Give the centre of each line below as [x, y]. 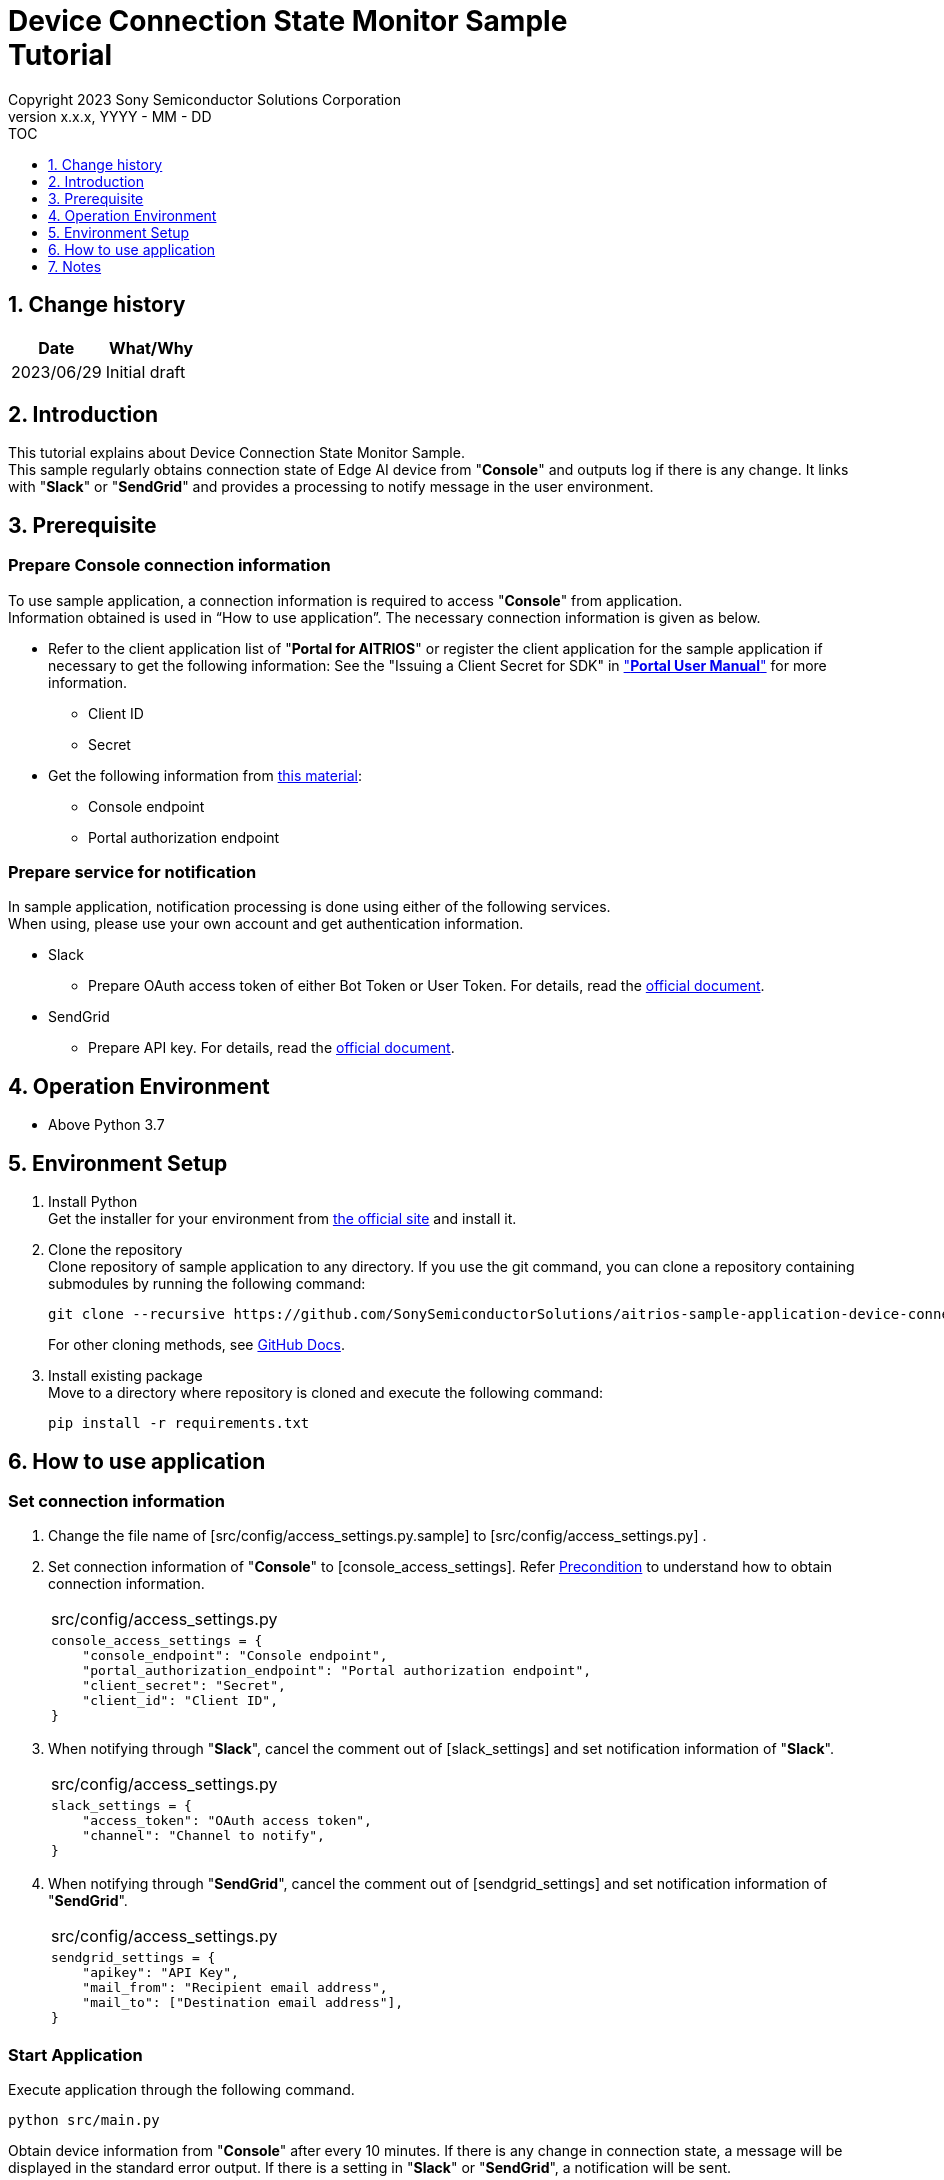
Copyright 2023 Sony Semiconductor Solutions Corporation [204, 99]
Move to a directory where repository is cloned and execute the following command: [326, 1393]
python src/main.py [84, 2120]
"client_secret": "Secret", [184, 1686]
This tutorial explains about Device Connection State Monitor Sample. [236, 453]
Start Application [75, 2054]
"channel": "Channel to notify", [203, 1836]
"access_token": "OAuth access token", [227, 1821]
